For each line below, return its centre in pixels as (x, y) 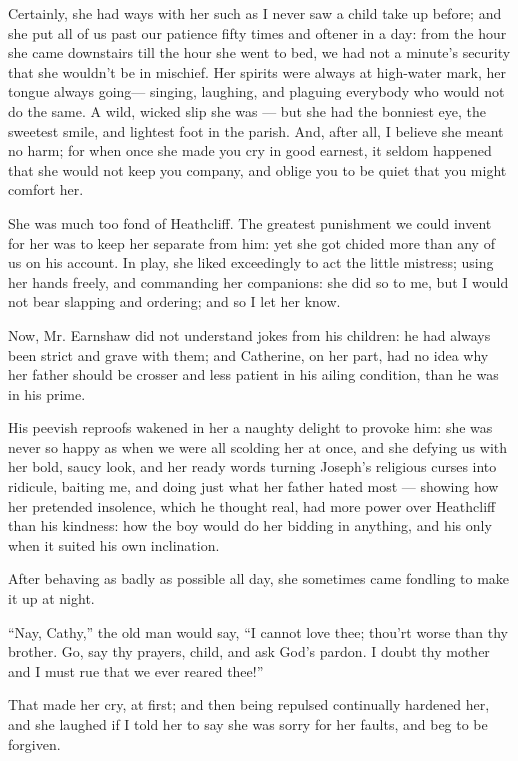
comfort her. (46, 189)
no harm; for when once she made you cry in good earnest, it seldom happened (250, 150)
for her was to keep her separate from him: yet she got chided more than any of (251, 242)
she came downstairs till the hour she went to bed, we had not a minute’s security (259, 52)
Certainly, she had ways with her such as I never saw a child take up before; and (255, 13)
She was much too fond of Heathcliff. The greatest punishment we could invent (250, 222)
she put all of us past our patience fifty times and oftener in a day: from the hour (257, 32)
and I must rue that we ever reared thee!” (136, 670)
